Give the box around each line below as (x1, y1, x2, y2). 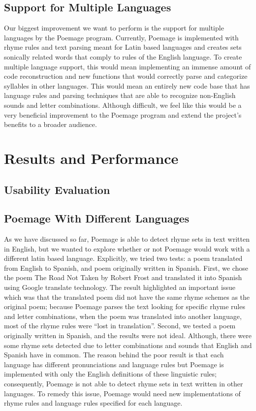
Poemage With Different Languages (4, 211, 190, 226)
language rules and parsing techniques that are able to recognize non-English (4, 90, 236, 100)
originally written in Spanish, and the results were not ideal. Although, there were (4, 330, 252, 341)
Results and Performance (4, 148, 179, 168)
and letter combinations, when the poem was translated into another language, (4, 311, 242, 321)
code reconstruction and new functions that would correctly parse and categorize (4, 71, 248, 81)
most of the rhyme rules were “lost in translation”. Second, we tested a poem (4, 320, 236, 331)
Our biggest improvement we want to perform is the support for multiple (4, 23, 224, 33)
